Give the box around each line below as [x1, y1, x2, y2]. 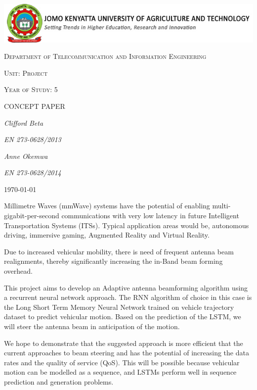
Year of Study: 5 [4, 84, 58, 95]
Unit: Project [4, 67, 48, 78]
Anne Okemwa [4, 150, 48, 161]
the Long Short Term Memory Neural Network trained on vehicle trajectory [4, 301, 234, 312]
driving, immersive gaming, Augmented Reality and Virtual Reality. [4, 230, 210, 240]
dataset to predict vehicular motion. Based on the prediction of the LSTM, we [4, 311, 241, 322]
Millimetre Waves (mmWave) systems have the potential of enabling [4, 200, 210, 211]
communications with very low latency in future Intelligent [61, 210, 239, 221]
